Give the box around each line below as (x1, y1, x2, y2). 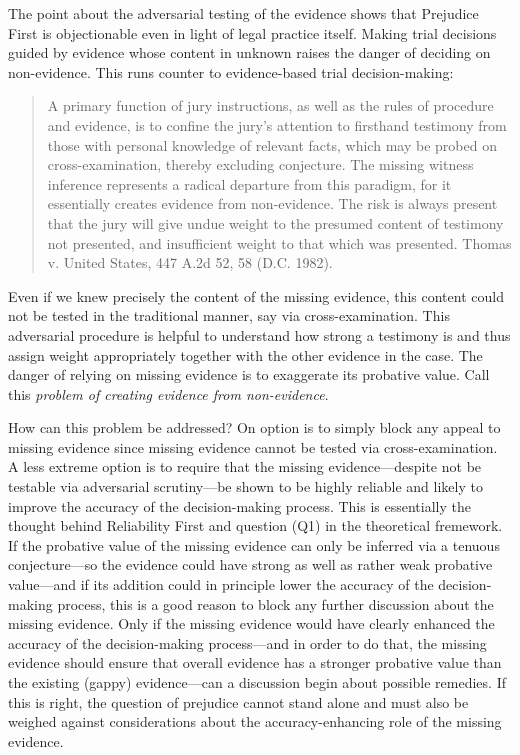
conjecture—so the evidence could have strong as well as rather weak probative (8, 554, 493, 575)
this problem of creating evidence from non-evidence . (8, 383, 329, 404)
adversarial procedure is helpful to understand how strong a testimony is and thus (8, 324, 511, 345)
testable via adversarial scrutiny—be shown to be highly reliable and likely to (8, 476, 483, 497)
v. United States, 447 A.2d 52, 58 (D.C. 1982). (47, 252, 333, 273)
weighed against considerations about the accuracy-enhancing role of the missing (8, 711, 502, 732)
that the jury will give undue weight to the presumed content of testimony (47, 212, 504, 233)
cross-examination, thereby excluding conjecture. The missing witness (47, 154, 474, 175)
